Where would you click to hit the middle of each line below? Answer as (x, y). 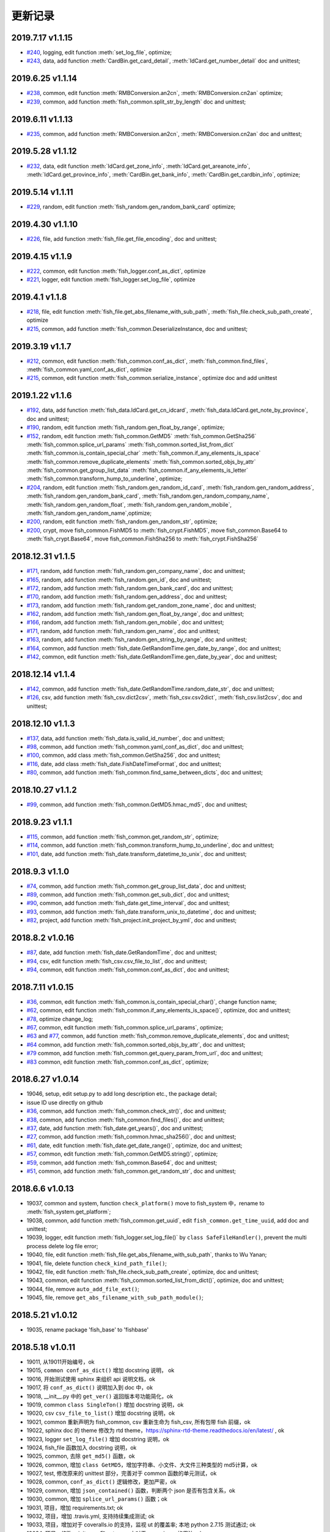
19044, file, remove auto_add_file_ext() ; (83, 1289)
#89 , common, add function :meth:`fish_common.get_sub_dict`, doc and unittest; (128, 895)
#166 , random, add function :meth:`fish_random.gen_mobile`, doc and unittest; (125, 623)
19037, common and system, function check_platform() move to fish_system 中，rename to (146, 1203)
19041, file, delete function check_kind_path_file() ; (97, 1263)
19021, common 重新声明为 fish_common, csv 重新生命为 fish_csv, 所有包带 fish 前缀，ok (138, 1422)
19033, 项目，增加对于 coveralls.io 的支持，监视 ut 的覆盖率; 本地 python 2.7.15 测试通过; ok (141, 1525)
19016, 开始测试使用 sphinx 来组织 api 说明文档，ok (91, 1379)
